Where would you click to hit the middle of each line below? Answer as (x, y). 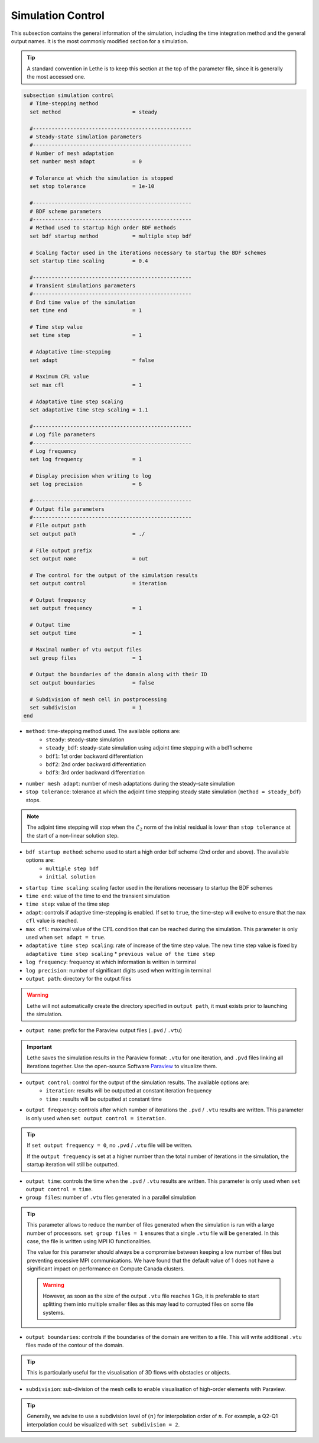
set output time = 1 (86, 633)
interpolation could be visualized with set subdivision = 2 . (103, 1424)
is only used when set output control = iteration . (96, 1118)
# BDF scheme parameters (66, 211)
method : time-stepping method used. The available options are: (103, 731)
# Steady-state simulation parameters (86, 137)
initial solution (71, 877)
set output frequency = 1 (86, 608)
